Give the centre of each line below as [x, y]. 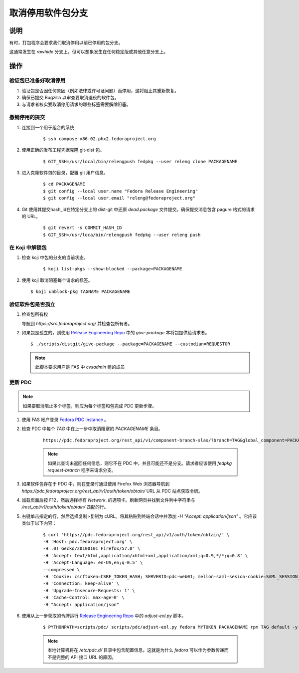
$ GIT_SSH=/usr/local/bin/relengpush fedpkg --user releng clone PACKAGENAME [140, 161]
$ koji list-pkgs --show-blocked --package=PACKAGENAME [113, 269]
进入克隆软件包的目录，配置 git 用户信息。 [65, 173]
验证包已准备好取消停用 [37, 81]
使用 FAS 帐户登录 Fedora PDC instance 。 [65, 420]
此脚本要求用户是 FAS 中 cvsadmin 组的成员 [80, 367]
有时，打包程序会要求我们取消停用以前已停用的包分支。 [66, 43]
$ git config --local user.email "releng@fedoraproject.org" [119, 198]
